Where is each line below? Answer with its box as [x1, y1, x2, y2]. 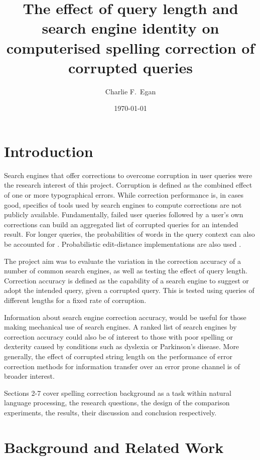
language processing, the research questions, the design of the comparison [4, 397, 230, 408]
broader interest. [4, 371, 55, 381]
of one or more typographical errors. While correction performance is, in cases [4, 190, 244, 200]
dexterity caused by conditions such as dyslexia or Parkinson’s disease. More [4, 341, 239, 352]
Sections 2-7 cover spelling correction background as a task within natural [4, 387, 231, 398]
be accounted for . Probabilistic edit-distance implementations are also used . [4, 238, 241, 249]
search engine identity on [42, 18, 219, 38]
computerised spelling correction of [6, 37, 255, 58]
